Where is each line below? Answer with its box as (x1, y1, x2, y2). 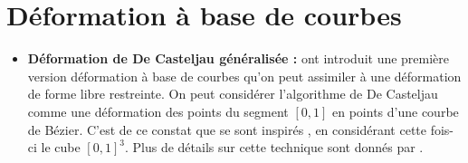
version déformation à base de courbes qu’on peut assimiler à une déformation (27, 66, 462, 85)
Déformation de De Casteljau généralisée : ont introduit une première (27, 49, 450, 68)
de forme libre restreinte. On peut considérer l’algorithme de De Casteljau (27, 84, 438, 103)
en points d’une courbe (332, 101, 459, 120)
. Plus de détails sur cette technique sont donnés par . (124, 138, 424, 157)
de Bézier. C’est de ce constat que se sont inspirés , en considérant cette (27, 120, 426, 139)
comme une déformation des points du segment (27, 101, 289, 120)
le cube (41, 138, 81, 157)
